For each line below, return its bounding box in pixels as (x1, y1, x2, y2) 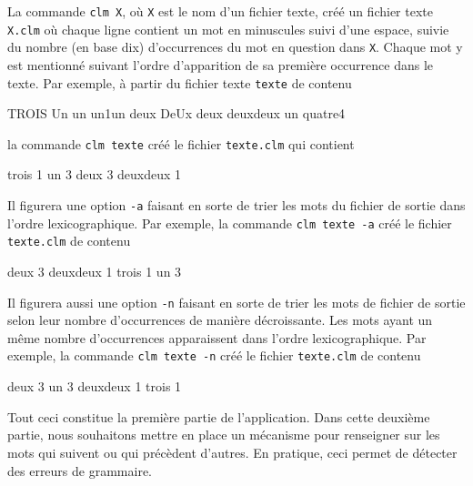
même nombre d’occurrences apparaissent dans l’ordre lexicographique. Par (7, 328, 427, 347)
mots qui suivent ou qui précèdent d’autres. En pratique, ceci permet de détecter (7, 442, 458, 461)
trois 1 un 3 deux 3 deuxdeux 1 (7, 165, 182, 184)
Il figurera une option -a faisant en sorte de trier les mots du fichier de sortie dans (7, 196, 466, 215)
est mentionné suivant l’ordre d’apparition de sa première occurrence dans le (7, 55, 434, 74)
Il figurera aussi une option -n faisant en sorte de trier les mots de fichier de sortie (7, 292, 466, 311)
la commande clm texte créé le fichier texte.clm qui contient (7, 134, 355, 153)
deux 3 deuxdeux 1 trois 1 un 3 (7, 262, 182, 281)
